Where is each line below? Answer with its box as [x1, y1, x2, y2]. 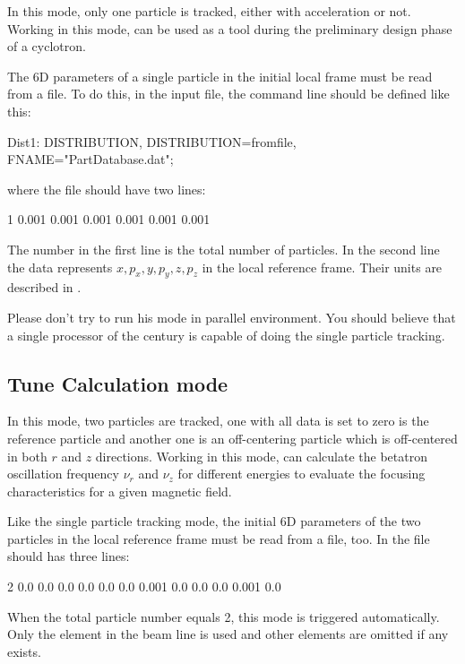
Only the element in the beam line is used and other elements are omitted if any [7, 625, 449, 643]
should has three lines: [7, 547, 130, 565]
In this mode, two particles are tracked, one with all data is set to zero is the [7, 411, 429, 430]
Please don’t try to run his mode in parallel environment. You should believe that [7, 307, 456, 326]
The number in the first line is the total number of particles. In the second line [7, 239, 440, 258]
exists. [7, 642, 41, 660]
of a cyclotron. [7, 37, 86, 56]
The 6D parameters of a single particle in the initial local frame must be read [7, 66, 433, 85]
